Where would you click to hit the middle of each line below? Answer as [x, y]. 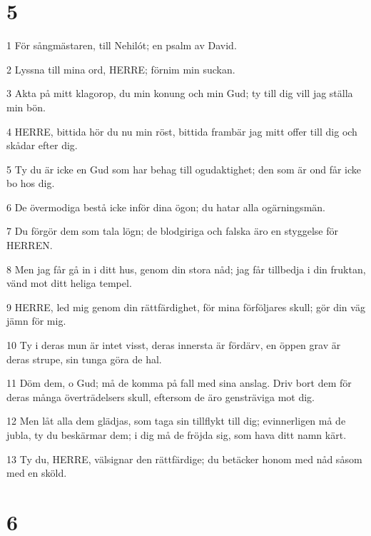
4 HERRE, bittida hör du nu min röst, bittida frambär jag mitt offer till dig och [182, 131]
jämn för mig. [36, 321]
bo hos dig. [31, 183]
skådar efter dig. [42, 145]
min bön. [26, 107]
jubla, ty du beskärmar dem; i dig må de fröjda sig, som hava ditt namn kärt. [177, 435]
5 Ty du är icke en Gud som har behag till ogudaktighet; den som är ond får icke [184, 169]
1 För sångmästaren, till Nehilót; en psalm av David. [122, 45]
